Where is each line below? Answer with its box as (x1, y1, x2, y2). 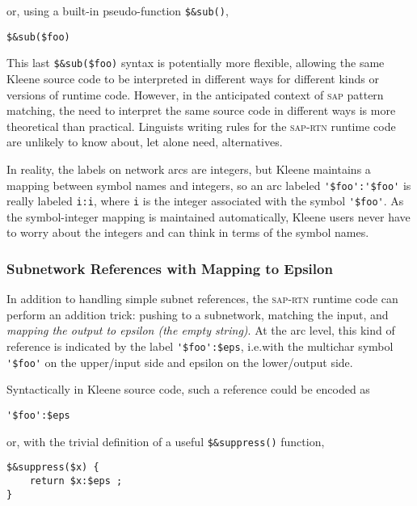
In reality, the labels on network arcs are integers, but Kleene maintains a (6, 160, 371, 177)
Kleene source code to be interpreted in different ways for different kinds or (6, 70, 379, 86)
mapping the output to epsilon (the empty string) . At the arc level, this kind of (6, 322, 395, 339)
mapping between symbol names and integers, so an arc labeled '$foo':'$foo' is (6, 176, 411, 193)
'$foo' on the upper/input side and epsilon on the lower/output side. (6, 353, 353, 370)
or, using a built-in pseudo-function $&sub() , (6, 2, 229, 19)
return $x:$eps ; (29, 474, 123, 487)
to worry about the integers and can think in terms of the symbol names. (6, 224, 369, 241)
